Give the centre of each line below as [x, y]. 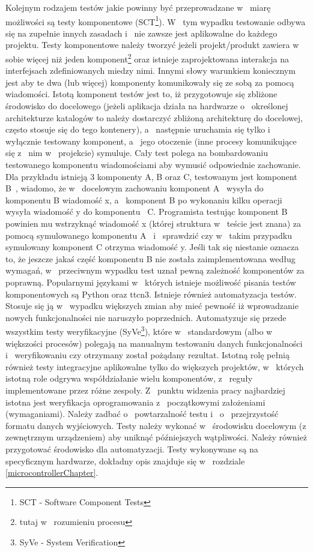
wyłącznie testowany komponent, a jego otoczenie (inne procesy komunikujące [151, 141]
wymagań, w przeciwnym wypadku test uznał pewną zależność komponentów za [155, 270]
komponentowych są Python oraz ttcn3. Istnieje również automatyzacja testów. [151, 294]
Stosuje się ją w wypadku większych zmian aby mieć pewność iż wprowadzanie [152, 306]
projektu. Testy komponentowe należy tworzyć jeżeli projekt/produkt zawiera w [152, 45]
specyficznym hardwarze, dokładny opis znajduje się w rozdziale [125, 460]
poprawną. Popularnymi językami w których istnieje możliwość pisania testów [151, 282]
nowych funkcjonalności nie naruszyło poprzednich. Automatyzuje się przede [146, 317]
